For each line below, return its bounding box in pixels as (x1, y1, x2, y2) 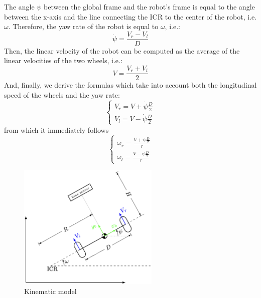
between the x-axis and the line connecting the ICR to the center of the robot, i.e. (4, 11, 257, 22)
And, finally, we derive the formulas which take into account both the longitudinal (4, 80, 257, 90)
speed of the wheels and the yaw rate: (4, 89, 120, 100)
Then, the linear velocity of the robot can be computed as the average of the (4, 45, 240, 56)
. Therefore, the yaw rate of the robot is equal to (8, 21, 159, 32)
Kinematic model (24, 285, 77, 296)
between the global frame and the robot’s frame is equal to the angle (44, 2, 255, 12)
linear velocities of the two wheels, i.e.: (4, 55, 122, 66)
